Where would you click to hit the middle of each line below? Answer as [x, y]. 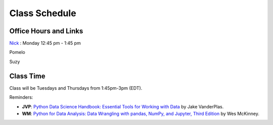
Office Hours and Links [46, 31]
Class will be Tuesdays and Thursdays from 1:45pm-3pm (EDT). [76, 88]
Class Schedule [43, 13]
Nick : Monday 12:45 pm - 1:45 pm [45, 43]
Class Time [27, 76]
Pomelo [17, 52]
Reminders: [21, 97]
